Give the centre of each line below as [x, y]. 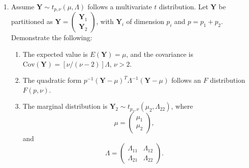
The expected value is [55, 54]
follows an [186, 80]
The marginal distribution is [65, 106]
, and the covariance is [160, 54]
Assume [23, 6]
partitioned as [32, 21]
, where [182, 106]
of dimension [145, 21]
